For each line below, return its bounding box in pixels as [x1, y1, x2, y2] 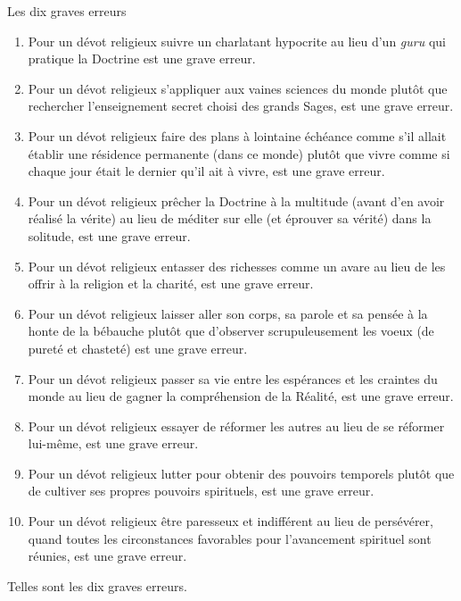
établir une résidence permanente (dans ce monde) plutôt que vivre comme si [28, 144, 450, 163]
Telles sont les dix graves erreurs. [7, 576, 187, 595]
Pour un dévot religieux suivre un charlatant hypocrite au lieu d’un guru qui [28, 31, 446, 50]
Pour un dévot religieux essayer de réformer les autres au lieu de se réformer [28, 416, 445, 435]
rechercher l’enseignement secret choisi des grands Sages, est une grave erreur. [28, 96, 454, 115]
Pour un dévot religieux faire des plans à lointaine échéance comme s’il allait [28, 126, 447, 145]
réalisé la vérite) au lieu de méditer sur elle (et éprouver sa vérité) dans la [28, 209, 432, 228]
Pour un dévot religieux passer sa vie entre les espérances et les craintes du [28, 369, 438, 388]
